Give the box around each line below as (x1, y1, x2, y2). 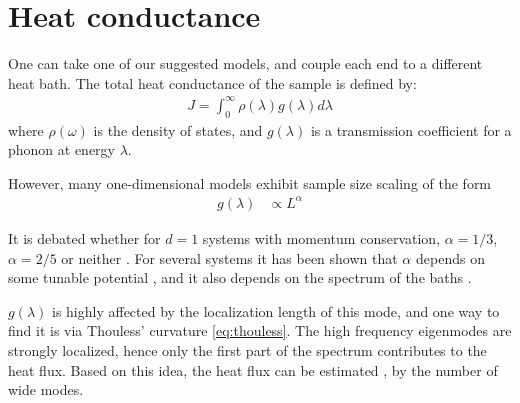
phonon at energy (8, 139, 116, 160)
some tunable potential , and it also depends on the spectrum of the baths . (8, 267, 472, 288)
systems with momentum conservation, (202, 227, 441, 248)
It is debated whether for (8, 227, 161, 248)
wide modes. (8, 379, 84, 400)
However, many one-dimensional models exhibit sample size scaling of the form (8, 172, 492, 193)
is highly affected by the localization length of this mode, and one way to (51, 300, 500, 321)
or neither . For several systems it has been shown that (61, 247, 398, 268)
